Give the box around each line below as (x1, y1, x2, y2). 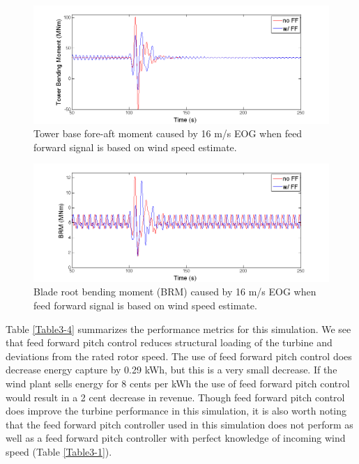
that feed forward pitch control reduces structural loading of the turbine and (6, 335, 333, 350)
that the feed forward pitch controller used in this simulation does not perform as (6, 417, 353, 431)
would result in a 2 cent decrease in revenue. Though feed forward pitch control (6, 389, 345, 404)
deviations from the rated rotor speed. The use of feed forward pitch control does (6, 348, 352, 363)
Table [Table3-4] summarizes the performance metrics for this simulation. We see (6, 321, 351, 336)
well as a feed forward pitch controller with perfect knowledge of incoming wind (6, 431, 346, 445)
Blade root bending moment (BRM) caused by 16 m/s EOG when (33, 284, 316, 299)
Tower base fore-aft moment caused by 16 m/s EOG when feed (33, 126, 303, 141)
